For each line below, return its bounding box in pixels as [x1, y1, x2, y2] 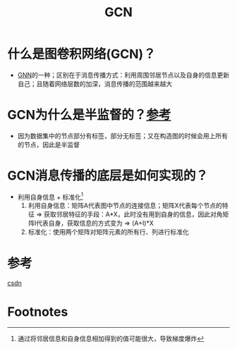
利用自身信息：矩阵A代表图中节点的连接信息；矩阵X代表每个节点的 [28, 202, 222, 210]
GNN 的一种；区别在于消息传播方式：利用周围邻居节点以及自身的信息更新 [17, 71, 230, 79]
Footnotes [7, 304, 68, 319]
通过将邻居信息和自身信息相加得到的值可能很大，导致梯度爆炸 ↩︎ [17, 334, 205, 343]
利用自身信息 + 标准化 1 [17, 191, 83, 201]
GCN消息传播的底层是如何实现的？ [7, 168, 209, 184]
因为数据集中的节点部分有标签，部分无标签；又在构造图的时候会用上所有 [17, 131, 228, 140]
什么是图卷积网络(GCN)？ [7, 47, 157, 62]
